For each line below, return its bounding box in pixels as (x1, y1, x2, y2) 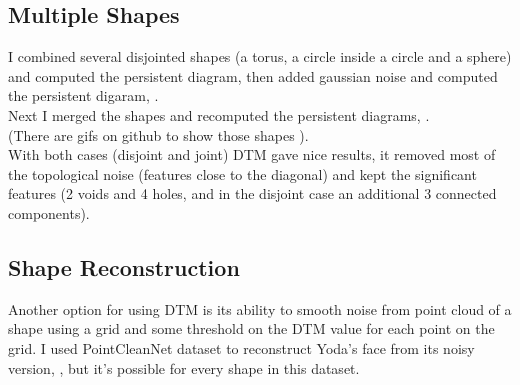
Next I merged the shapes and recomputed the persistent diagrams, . (8, 104, 430, 125)
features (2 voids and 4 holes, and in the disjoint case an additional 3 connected (8, 183, 497, 204)
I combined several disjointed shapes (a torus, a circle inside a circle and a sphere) (8, 46, 512, 67)
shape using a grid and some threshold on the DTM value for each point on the (8, 318, 495, 339)
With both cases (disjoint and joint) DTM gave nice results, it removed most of (8, 144, 496, 165)
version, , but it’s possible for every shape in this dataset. (8, 357, 360, 378)
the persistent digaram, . (8, 85, 159, 106)
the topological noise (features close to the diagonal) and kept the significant (8, 163, 477, 184)
